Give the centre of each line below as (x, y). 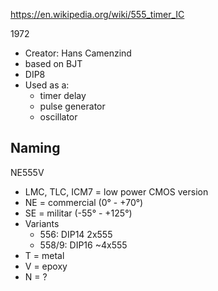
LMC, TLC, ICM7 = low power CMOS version (116, 191)
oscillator (58, 117)
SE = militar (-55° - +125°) (78, 213)
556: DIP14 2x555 (76, 234)
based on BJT (53, 63)
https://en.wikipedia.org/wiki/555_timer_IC (97, 14)
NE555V (27, 172)
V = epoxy (46, 266)
